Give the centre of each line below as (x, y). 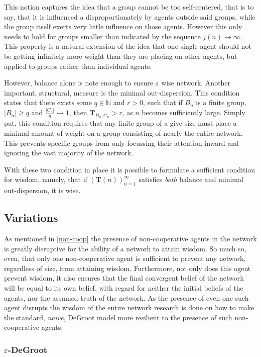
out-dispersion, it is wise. (42, 190)
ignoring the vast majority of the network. (69, 153)
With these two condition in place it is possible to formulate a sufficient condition (130, 169)
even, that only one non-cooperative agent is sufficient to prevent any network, (125, 258)
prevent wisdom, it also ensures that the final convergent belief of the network (124, 278)
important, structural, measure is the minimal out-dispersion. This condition (122, 92)
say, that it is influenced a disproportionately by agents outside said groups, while (130, 16)
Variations (31, 217)
